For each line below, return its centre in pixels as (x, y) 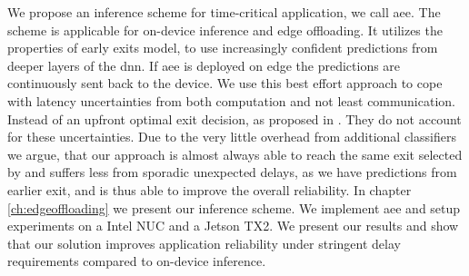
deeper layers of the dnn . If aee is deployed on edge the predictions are (204, 65)
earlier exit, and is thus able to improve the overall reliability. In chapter (210, 189)
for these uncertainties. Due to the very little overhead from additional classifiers (232, 137)
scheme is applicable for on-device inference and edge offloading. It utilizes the (225, 30)
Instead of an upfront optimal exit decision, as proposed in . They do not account (234, 118)
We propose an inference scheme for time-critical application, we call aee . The (224, 12)
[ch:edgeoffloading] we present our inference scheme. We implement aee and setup (234, 207)
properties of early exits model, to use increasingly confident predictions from (223, 48)
